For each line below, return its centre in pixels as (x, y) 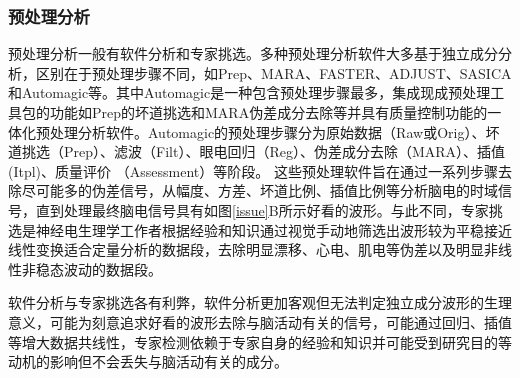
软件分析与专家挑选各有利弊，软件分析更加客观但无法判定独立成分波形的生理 (260, 302)
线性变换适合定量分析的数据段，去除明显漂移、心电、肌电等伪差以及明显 (246, 249)
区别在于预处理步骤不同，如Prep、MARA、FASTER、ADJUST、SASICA (273, 72)
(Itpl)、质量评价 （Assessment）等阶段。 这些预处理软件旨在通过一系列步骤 (253, 170)
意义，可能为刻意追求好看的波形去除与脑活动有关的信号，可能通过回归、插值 (260, 321)
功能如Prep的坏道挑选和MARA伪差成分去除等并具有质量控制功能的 (268, 112)
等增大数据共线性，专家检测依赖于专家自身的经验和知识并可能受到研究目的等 (260, 341)
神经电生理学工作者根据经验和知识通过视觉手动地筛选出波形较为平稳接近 (273, 229)
